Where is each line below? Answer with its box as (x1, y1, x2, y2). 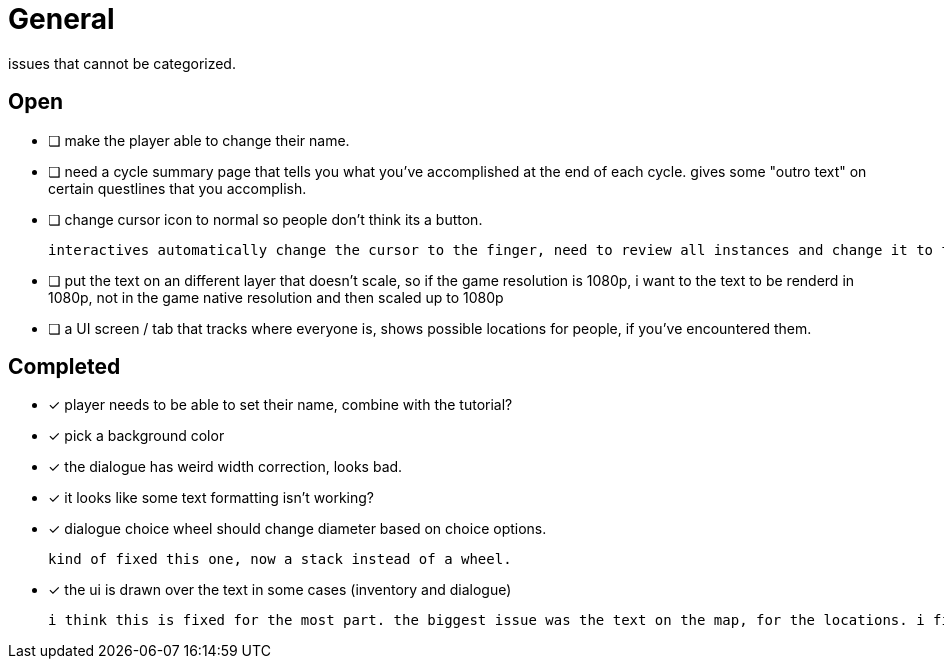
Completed (8, 354, 121, 380)
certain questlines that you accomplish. (48, 179, 307, 197)
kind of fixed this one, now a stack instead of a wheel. (48, 551, 512, 568)
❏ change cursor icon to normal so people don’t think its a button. (48, 210, 483, 228)
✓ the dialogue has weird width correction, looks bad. (48, 458, 403, 476)
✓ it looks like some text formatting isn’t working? (48, 489, 374, 507)
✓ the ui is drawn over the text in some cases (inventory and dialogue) (48, 581, 512, 599)
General (8, 2, 115, 36)
